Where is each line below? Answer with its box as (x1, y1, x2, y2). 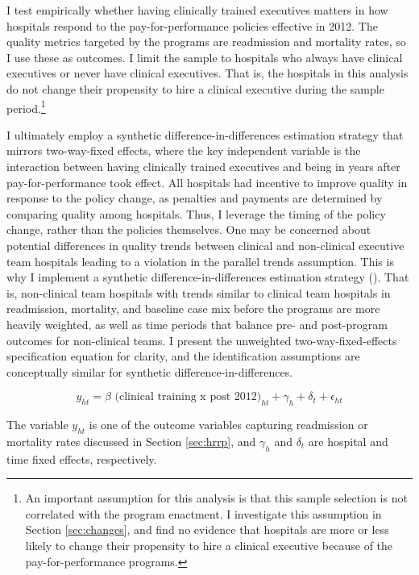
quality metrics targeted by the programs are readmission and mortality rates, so (6, 33, 406, 50)
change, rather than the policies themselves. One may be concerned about (6, 221, 371, 238)
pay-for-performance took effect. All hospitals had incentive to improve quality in (6, 173, 408, 190)
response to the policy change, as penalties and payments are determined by (6, 190, 383, 206)
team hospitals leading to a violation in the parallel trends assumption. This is (6, 252, 394, 269)
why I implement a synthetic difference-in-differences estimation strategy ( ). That (6, 269, 409, 285)
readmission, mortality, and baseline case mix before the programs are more (6, 300, 380, 317)
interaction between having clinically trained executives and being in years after (6, 158, 400, 174)
